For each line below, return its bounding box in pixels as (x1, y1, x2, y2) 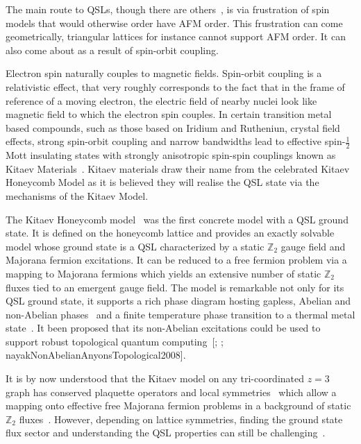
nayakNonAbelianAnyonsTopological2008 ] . (6, 348, 186, 362)
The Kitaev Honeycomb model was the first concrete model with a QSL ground (6, 212, 349, 226)
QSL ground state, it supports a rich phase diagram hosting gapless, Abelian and (6, 293, 351, 308)
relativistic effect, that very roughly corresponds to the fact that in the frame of (6, 79, 345, 94)
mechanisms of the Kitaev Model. (6, 188, 149, 203)
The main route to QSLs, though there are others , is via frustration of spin (6, 2, 330, 16)
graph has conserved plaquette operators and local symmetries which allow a (6, 384, 337, 399)
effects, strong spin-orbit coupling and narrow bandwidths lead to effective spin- (6, 134, 346, 148)
